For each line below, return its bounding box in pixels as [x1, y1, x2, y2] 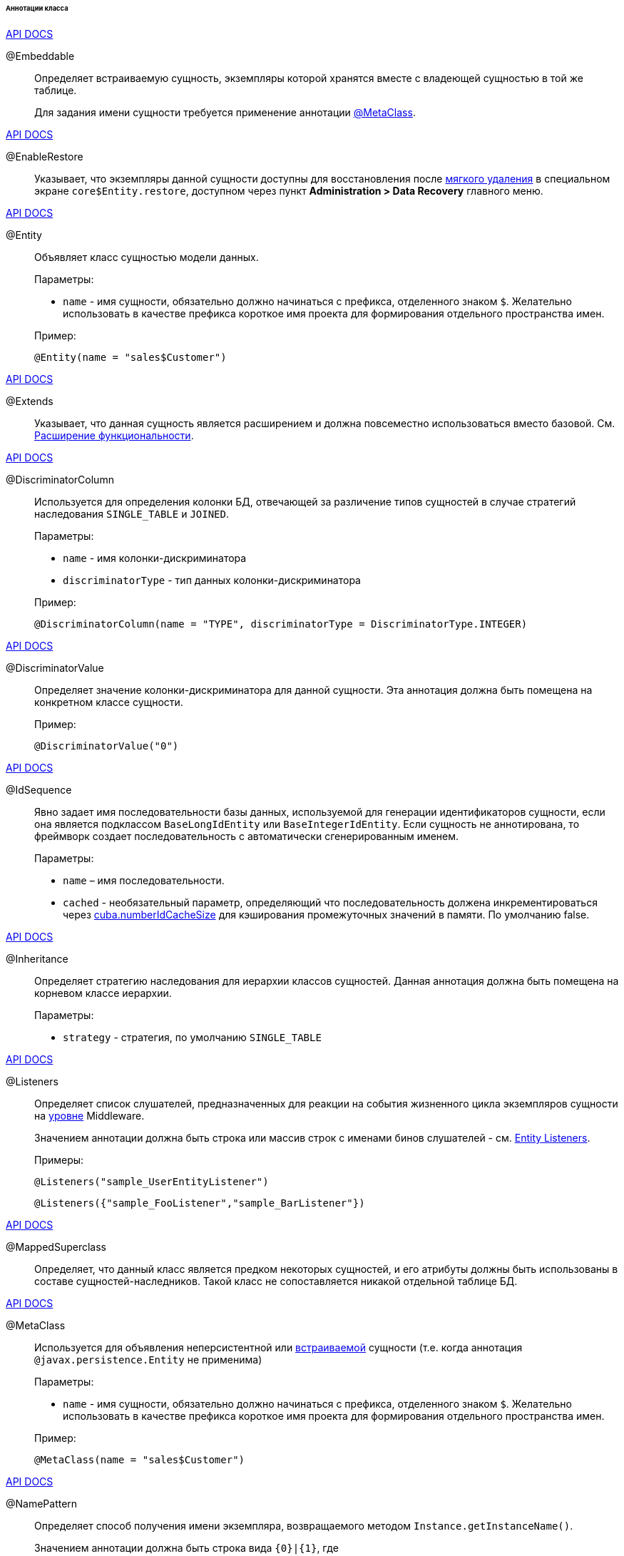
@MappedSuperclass [6, 1240, 106, 1253]
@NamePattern [6, 1497, 78, 1510]
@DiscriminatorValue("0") [34, 739, 179, 752]
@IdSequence [6, 783, 72, 796]
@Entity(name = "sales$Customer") [34, 351, 227, 363]
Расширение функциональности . [34, 429, 194, 441]
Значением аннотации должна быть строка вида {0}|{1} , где [34, 1541, 339, 1554]
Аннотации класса [6, 4, 68, 12]
